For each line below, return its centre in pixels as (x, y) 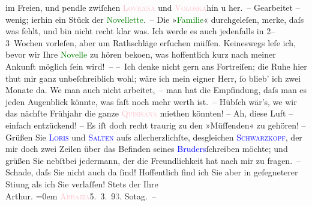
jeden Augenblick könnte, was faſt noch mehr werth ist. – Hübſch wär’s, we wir (151, 101)
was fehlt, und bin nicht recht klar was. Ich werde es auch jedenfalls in (135, 31)
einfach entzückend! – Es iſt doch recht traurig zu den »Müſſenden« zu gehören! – (156, 125)
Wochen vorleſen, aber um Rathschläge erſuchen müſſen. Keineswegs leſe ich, (154, 42)
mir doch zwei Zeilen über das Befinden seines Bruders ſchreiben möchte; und (147, 149)
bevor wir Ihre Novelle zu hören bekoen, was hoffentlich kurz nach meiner (141, 54)
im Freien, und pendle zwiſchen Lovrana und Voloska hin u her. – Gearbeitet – (153, 7)
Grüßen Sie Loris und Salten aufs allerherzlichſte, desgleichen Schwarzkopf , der (154, 137)
